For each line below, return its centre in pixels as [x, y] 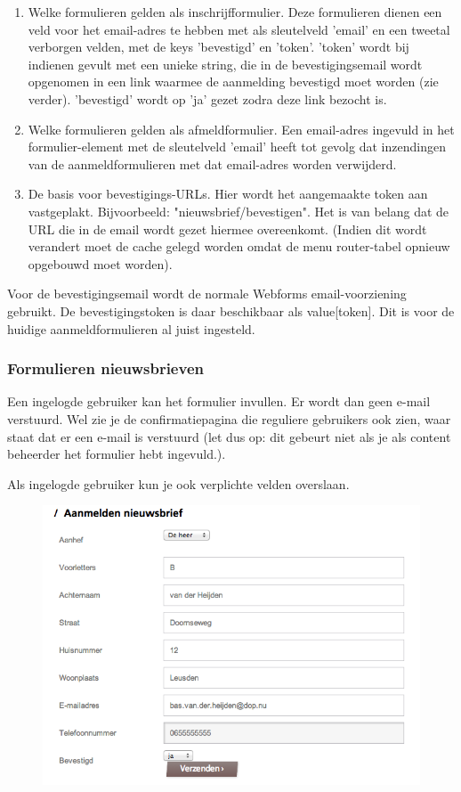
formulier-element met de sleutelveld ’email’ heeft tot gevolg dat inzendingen [237, 147]
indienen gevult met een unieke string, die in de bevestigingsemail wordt [225, 64]
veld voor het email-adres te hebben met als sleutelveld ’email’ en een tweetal [239, 29]
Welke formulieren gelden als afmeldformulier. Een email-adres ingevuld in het [241, 129]
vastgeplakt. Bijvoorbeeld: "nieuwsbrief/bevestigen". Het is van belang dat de [239, 211]
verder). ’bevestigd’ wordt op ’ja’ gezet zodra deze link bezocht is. [207, 98]
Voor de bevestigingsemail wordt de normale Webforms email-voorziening [207, 294]
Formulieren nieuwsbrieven [105, 368]
